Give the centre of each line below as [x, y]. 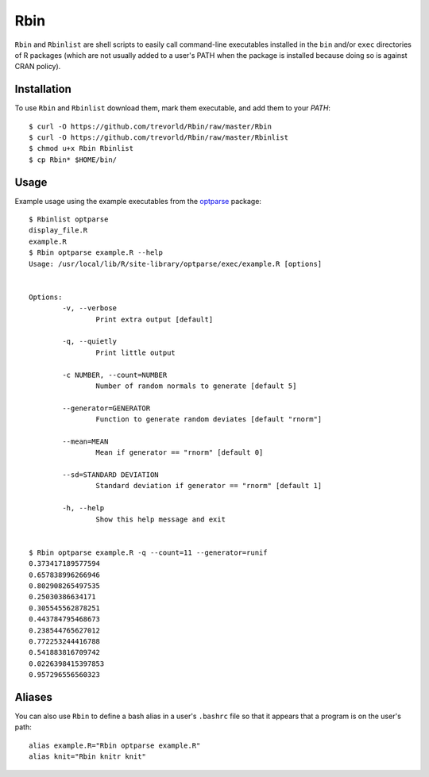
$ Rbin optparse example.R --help [96, 253]
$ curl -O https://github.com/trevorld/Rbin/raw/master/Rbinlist [159, 138]
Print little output [136, 352]
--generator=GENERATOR [106, 408]
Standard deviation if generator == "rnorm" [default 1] [209, 486]
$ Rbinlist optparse [69, 219]
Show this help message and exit [161, 519]
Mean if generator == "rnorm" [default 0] [180, 453]
